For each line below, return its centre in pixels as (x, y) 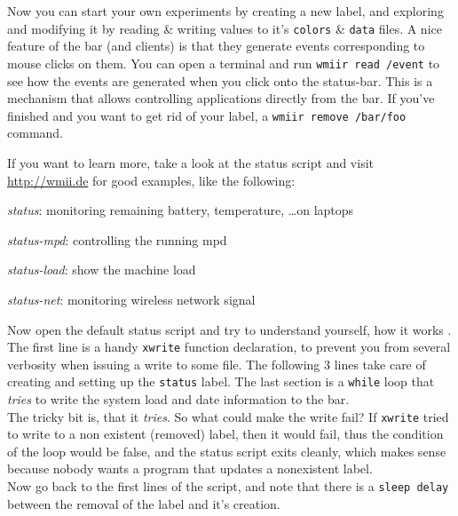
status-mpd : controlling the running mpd (117, 239)
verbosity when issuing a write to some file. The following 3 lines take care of (217, 364)
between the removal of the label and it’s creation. (144, 503)
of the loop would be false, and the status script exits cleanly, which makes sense (227, 451)
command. (35, 133)
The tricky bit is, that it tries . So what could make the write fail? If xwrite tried (228, 416)
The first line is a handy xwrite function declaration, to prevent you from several (229, 347)
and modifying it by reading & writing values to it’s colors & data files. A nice (225, 28)
